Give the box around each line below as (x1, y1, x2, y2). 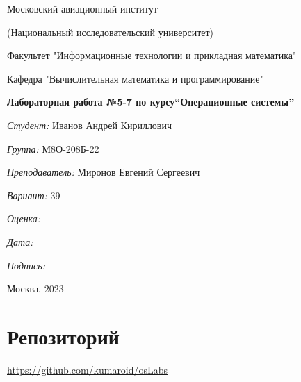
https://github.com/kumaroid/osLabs (7, 362, 168, 376)
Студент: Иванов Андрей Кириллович (7, 117, 172, 132)
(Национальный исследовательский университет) (7, 24, 214, 39)
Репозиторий (7, 322, 120, 350)
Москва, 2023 (7, 281, 64, 296)
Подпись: (7, 258, 45, 272)
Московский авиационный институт (7, 1, 158, 15)
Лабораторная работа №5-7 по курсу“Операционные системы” (7, 94, 295, 109)
